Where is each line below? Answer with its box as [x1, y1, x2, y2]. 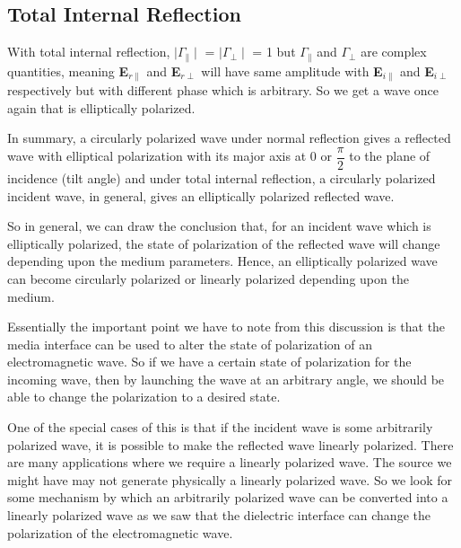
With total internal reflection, [7, 42, 170, 61]
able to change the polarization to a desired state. [7, 387, 281, 406]
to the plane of [349, 146, 431, 165]
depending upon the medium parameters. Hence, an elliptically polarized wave [7, 252, 438, 270]
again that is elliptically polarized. [7, 98, 196, 117]
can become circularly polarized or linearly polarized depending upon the [7, 269, 409, 287]
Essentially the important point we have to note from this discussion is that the [7, 317, 446, 336]
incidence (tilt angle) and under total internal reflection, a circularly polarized [7, 168, 436, 187]
